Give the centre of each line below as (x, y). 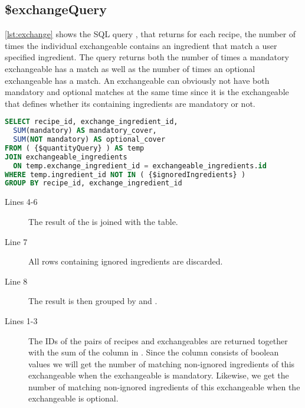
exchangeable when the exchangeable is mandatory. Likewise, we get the (159, 375)
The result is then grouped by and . (93, 301)
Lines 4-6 (21, 202)
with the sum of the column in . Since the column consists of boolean (154, 352)
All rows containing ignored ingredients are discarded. (126, 261)
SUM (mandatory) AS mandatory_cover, (85, 131)
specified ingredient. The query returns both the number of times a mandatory (147, 57)
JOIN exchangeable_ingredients (66, 157)
